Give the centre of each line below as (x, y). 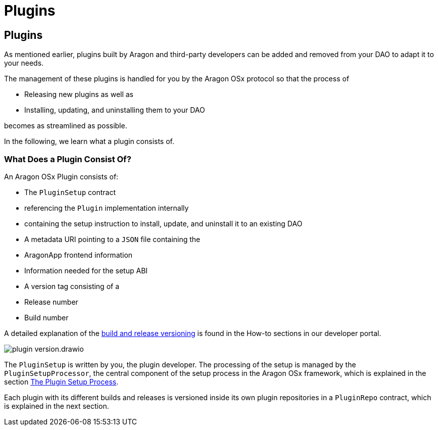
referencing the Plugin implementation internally (107, 208)
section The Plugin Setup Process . (61, 381)
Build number (46, 317)
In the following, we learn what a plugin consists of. (89, 141)
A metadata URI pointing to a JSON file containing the (112, 239)
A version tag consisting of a (72, 286)
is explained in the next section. (57, 406)
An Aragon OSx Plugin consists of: (61, 176)
